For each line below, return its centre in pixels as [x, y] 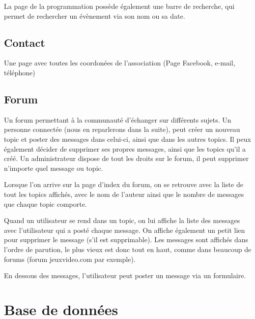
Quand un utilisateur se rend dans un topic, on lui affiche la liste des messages [122, 220]
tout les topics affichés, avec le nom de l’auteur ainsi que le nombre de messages [124, 194]
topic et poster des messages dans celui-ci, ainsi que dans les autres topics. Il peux [127, 139]
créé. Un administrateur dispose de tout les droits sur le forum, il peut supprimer [126, 158]
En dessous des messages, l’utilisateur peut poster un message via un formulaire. [125, 275]
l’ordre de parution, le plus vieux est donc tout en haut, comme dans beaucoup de [128, 249]
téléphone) [20, 72]
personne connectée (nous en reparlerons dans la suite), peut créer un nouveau [122, 129]
